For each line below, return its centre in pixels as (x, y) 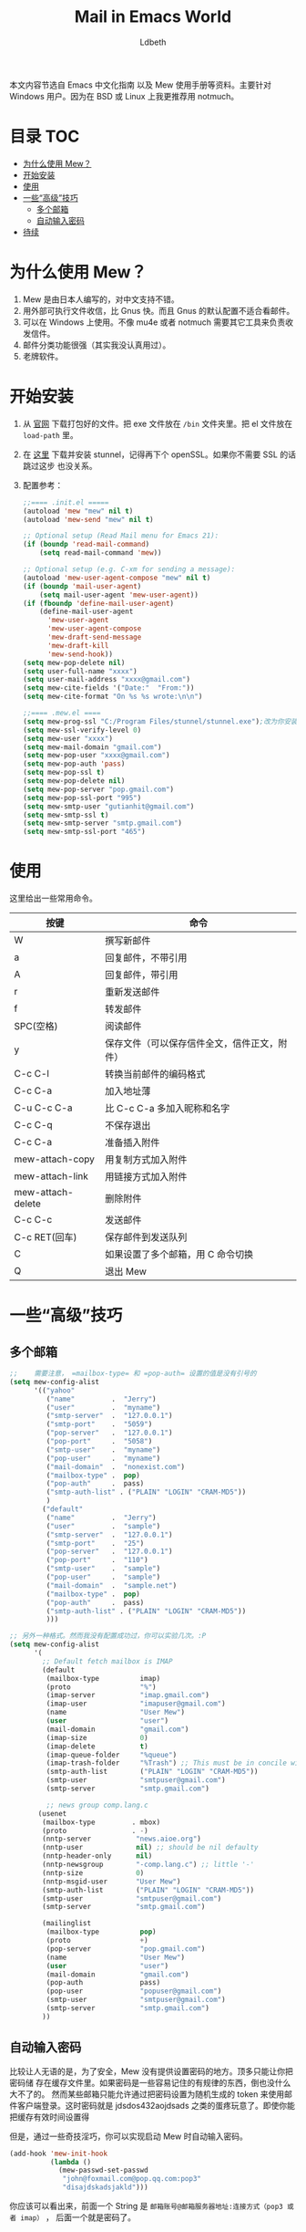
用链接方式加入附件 (146, 1177)
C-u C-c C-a (43, 1108)
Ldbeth (153, 42)
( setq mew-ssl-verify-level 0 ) (82, 730)
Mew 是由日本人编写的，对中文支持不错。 (101, 299)
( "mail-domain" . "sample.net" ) (112, 1585)
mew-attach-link (51, 1176)
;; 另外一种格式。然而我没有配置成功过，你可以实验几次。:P (108, 1636)
